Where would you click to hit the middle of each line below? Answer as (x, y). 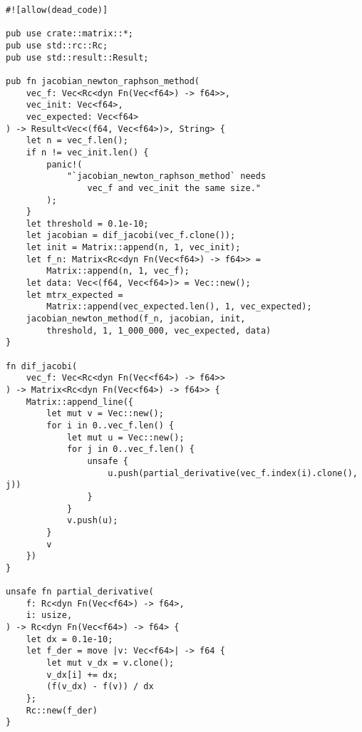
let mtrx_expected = (74, 295)
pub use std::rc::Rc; (57, 45)
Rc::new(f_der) (62, 710)
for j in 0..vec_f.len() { (130, 449)
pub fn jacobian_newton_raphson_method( (103, 81)
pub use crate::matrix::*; (69, 34)
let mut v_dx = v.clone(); (110, 663)
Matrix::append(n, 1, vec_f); (118, 271)
